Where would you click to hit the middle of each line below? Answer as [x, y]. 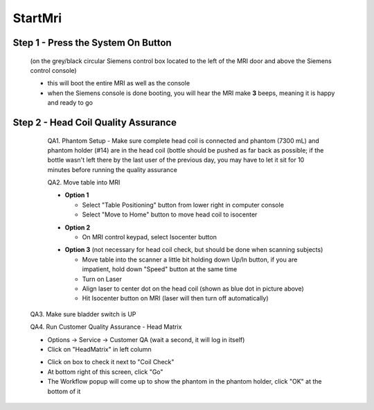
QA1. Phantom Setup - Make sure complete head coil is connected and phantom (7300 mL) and [184, 140]
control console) [53, 70]
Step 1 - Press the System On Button [92, 43]
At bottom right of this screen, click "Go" [105, 372]
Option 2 [77, 227]
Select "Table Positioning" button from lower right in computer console [183, 205]
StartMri [37, 18]
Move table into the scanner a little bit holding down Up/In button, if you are [190, 259]
